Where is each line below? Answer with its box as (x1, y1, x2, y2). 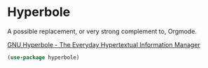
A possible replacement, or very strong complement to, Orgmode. (7, 27, 197, 35)
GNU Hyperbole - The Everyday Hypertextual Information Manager (7, 40, 201, 49)
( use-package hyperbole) (7, 53, 80, 61)
